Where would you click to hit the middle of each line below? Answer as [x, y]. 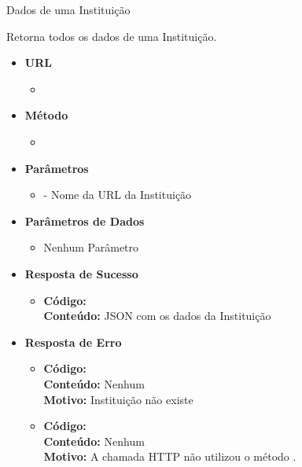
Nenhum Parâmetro [91, 247]
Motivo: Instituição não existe [118, 399]
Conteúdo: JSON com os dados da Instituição [157, 316]
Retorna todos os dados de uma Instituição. [112, 36]
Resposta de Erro [73, 342]
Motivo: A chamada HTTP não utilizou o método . [170, 456]
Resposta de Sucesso [81, 273]
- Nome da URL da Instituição [118, 195]
